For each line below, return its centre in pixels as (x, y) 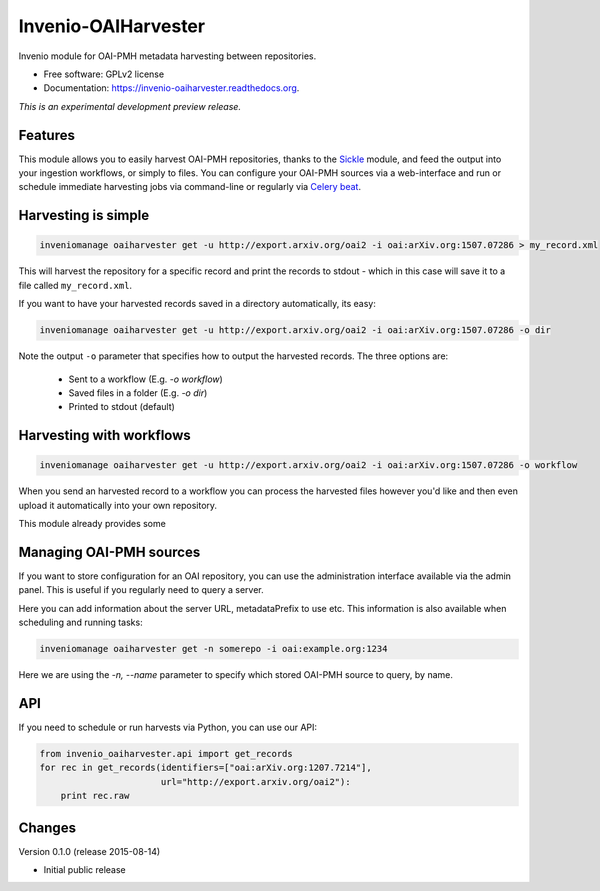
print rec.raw (95, 796)
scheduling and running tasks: (81, 622)
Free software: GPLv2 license (104, 74)
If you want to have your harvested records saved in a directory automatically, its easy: (197, 304)
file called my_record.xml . (75, 285)
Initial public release (85, 870)
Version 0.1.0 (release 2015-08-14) (89, 851)
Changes (47, 827)
